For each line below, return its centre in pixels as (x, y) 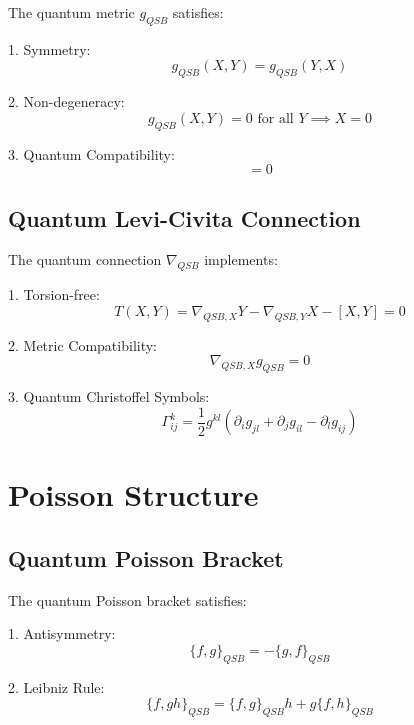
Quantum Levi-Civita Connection (184, 217)
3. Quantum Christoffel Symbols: (109, 395)
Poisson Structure (133, 494)
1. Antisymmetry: (62, 633)
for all (275, 118)
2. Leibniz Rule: (56, 686)
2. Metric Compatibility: (83, 344)
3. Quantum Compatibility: (91, 153)
